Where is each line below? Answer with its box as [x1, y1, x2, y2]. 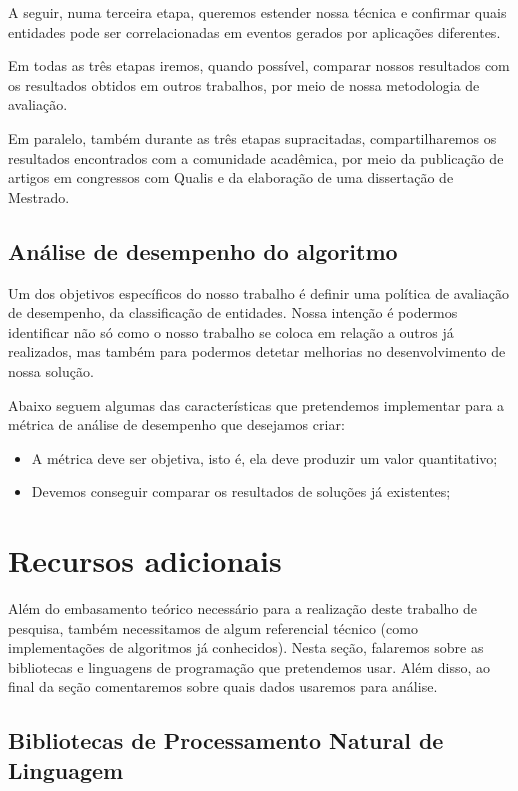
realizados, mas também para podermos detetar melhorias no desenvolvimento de [8, 341, 506, 362]
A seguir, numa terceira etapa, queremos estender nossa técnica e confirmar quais [8, 2, 507, 22]
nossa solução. [8, 360, 94, 381]
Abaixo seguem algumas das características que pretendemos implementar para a [8, 394, 505, 415]
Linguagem [8, 754, 124, 785]
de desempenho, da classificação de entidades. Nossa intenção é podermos [8, 302, 458, 323]
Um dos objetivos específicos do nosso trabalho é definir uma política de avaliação [8, 282, 510, 303]
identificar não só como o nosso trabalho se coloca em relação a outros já [8, 321, 454, 342]
